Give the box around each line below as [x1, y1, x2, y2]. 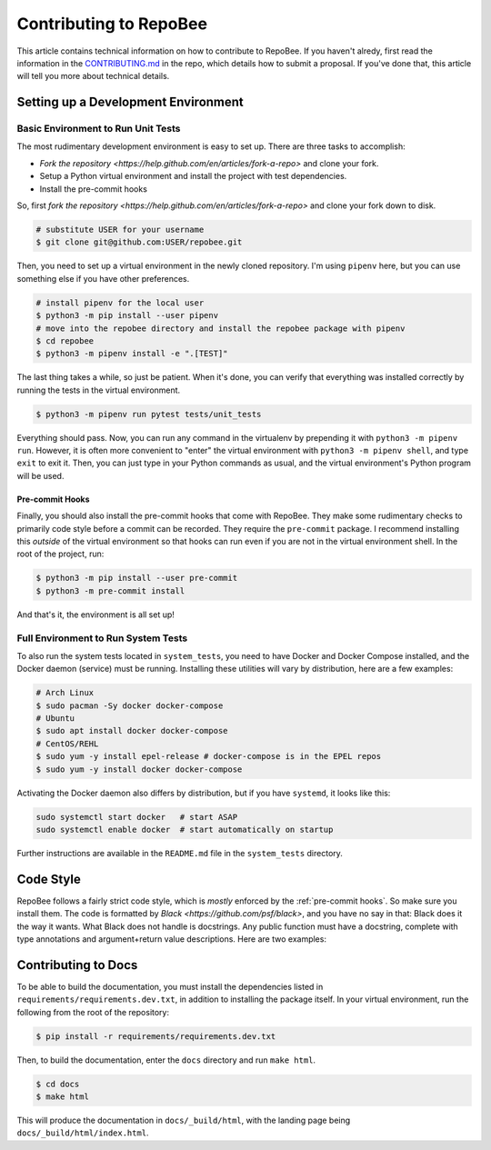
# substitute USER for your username [35, 225, 205, 235]
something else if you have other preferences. [16, 273, 190, 284]
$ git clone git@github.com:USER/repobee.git [35, 237, 243, 247]
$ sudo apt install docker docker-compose [35, 725, 228, 736]
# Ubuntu [35, 714, 75, 724]
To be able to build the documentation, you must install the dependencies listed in [16, 981, 324, 992]
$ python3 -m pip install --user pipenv [35, 310, 218, 321]
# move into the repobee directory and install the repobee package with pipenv [35, 323, 406, 334]
